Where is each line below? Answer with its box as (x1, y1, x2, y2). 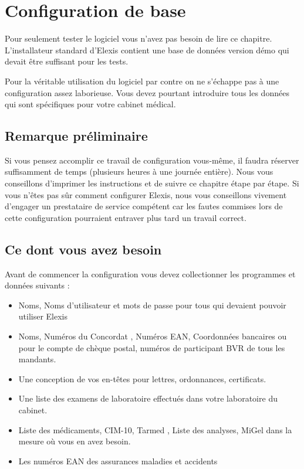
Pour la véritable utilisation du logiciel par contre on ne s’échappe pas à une (5, 74, 279, 87)
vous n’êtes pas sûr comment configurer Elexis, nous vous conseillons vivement (5, 188, 287, 200)
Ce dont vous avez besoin (5, 240, 162, 258)
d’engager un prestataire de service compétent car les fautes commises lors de (5, 200, 283, 212)
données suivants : (5, 279, 70, 291)
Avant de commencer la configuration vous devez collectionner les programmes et (5, 267, 296, 280)
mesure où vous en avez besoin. (18, 435, 131, 447)
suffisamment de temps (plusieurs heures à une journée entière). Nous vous (5, 165, 273, 178)
